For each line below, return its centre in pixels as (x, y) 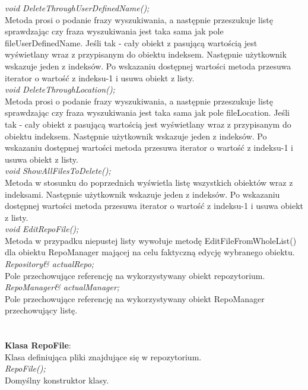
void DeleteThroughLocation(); (60, 89)
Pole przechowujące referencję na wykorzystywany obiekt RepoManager (135, 298)
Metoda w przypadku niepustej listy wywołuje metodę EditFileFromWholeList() (151, 240)
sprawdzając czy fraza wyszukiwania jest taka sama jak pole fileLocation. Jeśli (147, 112)
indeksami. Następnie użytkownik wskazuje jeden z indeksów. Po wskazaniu (142, 194)
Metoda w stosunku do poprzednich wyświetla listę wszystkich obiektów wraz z (149, 182)
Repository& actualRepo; (50, 264)
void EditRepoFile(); (42, 229)
